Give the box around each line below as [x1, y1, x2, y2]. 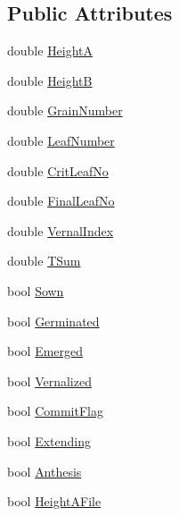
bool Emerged [7, 342, 84, 360]
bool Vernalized [7, 371, 92, 390]
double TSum [7, 251, 81, 270]
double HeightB [7, 71, 93, 89]
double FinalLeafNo [7, 191, 115, 210]
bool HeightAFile [7, 492, 102, 511]
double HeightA [7, 41, 94, 60]
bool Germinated [7, 311, 100, 330]
